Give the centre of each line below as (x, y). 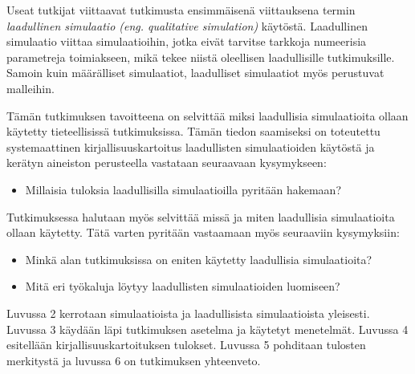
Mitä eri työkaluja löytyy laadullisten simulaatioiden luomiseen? (183, 286)
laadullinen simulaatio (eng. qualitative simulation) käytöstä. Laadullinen (187, 25)
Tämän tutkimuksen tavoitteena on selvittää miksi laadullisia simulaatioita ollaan (207, 115)
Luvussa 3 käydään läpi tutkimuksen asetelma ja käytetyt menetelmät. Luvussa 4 (207, 329)
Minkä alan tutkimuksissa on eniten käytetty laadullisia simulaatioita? (199, 259)
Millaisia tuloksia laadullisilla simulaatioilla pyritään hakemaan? (183, 189)
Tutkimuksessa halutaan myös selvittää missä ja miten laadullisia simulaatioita (201, 216)
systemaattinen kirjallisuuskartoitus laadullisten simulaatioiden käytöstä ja (191, 146)
